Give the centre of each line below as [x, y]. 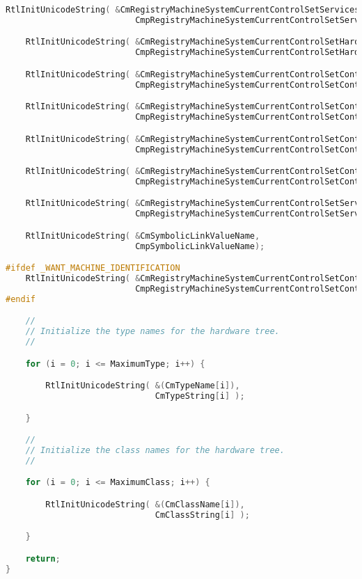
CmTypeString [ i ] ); [200, 396]
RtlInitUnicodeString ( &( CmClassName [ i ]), [145, 504]
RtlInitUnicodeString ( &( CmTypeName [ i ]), [143, 386]
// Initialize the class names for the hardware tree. [155, 451]
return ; [43, 558]
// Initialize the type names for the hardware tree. [152, 332]
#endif [21, 299]
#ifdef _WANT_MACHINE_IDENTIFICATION [93, 268]
